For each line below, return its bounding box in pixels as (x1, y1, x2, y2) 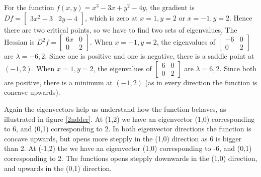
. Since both (219, 63, 257, 73)
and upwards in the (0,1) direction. (4, 162, 112, 173)
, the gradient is (145, 2, 195, 12)
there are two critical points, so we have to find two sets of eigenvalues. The (4, 24, 237, 35)
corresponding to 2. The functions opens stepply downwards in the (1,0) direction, (4, 152, 257, 163)
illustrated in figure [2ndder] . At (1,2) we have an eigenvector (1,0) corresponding (4, 113, 255, 124)
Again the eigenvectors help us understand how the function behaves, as (4, 103, 226, 114)
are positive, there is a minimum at (4, 77, 113, 87)
